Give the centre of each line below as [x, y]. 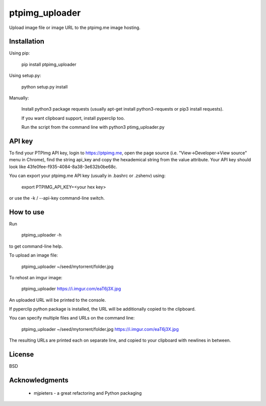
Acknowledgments [39, 380]
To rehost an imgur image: [36, 277]
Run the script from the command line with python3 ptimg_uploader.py [93, 127]
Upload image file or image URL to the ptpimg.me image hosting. [75, 28]
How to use [27, 212]
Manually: [19, 98]
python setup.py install [45, 87]
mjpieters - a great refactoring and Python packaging [88, 393]
